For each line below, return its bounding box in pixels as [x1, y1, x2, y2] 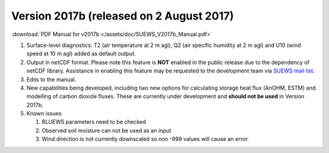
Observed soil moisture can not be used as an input [41, 127, 172, 134]
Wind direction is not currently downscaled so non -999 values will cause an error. [41, 135, 249, 143]
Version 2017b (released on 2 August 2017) [11, 9, 234, 23]
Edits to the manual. [26, 76, 76, 83]
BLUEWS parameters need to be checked [41, 118, 146, 126]
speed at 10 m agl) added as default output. [26, 50, 136, 57]
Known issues [26, 110, 62, 117]
